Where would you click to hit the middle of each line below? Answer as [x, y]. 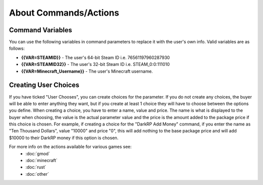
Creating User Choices [44, 85]
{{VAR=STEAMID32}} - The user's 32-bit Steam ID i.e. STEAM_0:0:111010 [95, 64]
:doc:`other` [37, 174]
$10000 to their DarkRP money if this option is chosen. [64, 138]
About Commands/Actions [64, 13]
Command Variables [41, 30]
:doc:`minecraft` [42, 161]
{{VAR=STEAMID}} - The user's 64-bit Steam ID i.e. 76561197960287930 [95, 57]
